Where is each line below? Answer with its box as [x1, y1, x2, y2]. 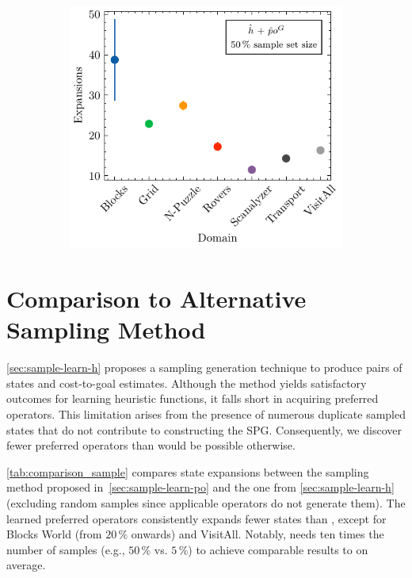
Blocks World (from [6, 526, 102, 542]
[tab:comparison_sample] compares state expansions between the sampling [6, 463, 369, 480]
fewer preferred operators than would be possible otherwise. [6, 437, 296, 454]
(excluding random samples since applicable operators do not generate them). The [6, 495, 406, 511]
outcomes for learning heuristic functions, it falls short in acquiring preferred [6, 390, 379, 407]
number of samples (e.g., [6, 541, 125, 557]
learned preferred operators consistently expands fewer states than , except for [6, 510, 387, 526]
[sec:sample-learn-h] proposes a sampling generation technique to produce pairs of [6, 359, 402, 376]
